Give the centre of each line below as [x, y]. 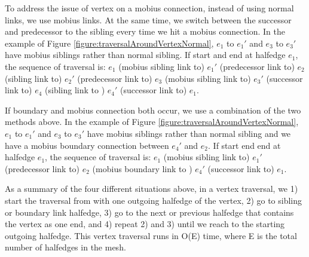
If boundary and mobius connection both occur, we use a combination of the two [153, 110]
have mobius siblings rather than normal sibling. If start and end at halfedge [145, 55]
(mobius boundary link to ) [142, 168]
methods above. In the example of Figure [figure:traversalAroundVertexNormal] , [152, 122]
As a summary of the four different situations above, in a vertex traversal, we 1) [152, 189]
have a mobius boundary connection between [87, 145]
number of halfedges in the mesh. [65, 247]
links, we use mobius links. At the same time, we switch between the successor [148, 19]
